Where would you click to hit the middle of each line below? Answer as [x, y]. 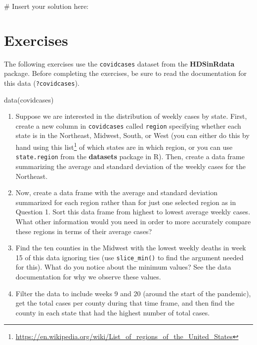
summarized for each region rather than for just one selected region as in [126, 202]
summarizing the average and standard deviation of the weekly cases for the [130, 166]
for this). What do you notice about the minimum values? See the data [123, 267]
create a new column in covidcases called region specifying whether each [128, 125]
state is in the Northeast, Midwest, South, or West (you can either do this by [132, 135]
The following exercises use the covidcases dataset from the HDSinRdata [119, 63]
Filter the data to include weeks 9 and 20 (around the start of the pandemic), [133, 293]
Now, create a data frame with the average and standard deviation [116, 192]
